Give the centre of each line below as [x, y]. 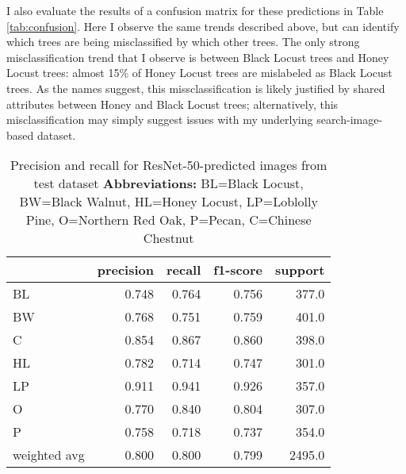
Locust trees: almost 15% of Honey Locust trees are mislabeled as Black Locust [199, 73]
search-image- [350, 119]
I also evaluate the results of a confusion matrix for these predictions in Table [195, 10]
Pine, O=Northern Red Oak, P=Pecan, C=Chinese [169, 220]
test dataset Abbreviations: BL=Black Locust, [169, 183]
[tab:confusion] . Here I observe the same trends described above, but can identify [203, 26]
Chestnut [169, 238]
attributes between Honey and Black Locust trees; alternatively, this [172, 104]
